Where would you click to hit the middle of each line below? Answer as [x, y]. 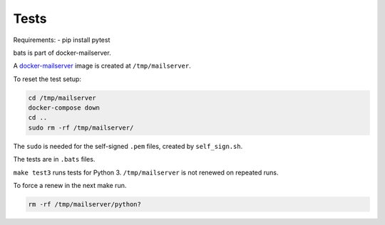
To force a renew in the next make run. [70, 186]
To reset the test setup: [47, 79]
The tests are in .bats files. [54, 159]
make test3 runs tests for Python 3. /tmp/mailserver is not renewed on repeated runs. [146, 172]
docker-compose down [64, 108]
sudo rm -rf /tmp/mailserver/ [81, 127]
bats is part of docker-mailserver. [62, 53]
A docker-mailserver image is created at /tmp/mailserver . [102, 66]
